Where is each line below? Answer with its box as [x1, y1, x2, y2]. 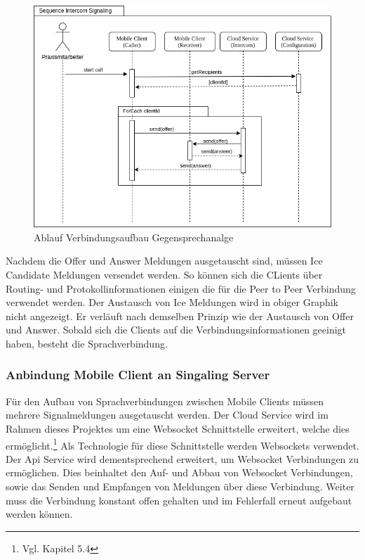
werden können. [6, 507, 73, 521]
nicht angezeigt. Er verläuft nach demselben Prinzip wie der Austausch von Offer [6, 308, 354, 323]
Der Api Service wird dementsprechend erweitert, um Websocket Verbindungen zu [6, 451, 359, 466]
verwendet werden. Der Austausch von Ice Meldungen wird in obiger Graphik [6, 295, 338, 310]
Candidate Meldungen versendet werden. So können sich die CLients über [6, 267, 323, 281]
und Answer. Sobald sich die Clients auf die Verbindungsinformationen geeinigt [6, 322, 347, 337]
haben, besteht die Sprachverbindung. [6, 336, 168, 350]
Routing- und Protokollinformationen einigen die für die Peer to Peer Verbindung [6, 281, 356, 295]
